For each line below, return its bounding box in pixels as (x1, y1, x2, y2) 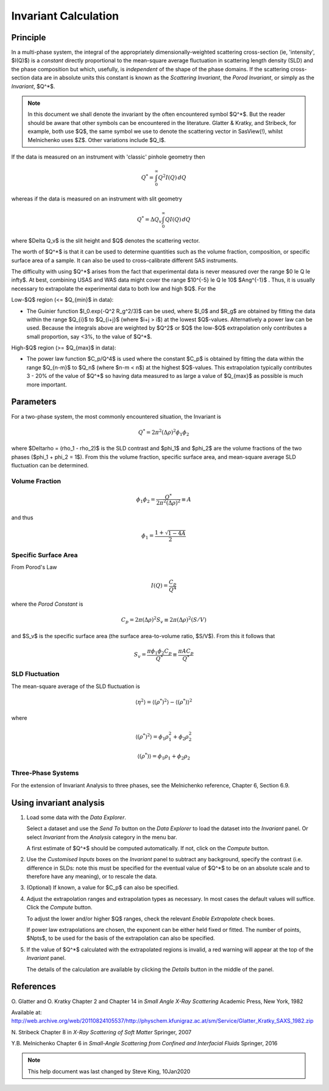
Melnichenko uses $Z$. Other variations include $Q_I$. (27, 136, 166, 143)
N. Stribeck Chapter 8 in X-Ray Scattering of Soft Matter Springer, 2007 (11, 1028, 192, 1036)
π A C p (178, 648, 194, 656)
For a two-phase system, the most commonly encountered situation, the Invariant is (11, 413, 222, 420)
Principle (11, 32, 46, 43)
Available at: (11, 1009, 42, 1016)
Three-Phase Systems (11, 769, 79, 777)
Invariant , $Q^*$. (11, 82, 55, 90)
